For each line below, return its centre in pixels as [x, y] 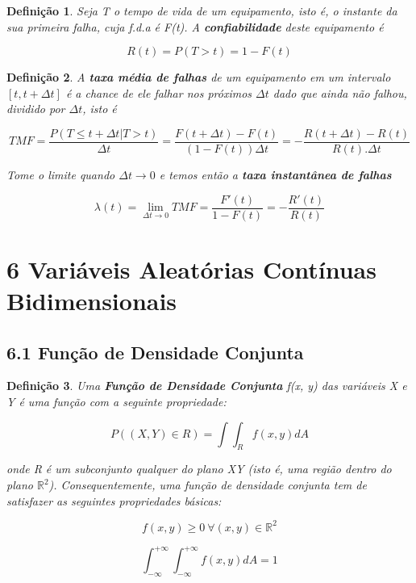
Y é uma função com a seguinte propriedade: [116, 402]
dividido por [36, 109]
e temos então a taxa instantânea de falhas [275, 175]
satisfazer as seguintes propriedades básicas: [114, 500]
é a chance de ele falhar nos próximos [159, 92]
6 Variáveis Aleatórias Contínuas [191, 268]
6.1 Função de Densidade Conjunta [155, 352]
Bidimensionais [92, 301]
